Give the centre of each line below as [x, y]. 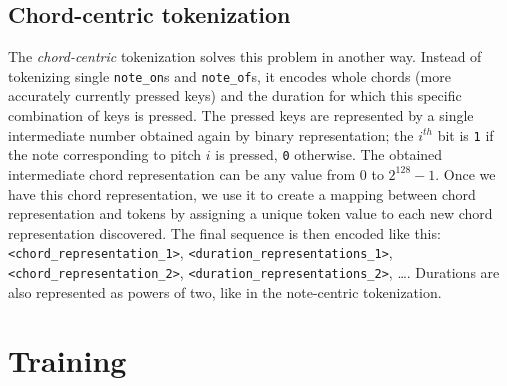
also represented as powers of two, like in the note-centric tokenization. [225, 291]
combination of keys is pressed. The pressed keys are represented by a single [241, 115]
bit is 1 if [465, 134]
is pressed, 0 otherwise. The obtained [329, 154]
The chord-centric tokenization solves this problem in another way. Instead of [245, 56]
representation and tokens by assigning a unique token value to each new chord [250, 213]
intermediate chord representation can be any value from [182, 173]
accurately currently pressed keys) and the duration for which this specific [235, 95]
